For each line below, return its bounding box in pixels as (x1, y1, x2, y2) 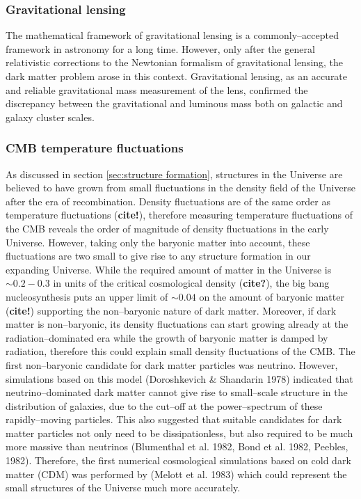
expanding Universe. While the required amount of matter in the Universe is (6, 262, 332, 276)
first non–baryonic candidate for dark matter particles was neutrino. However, (6, 357, 338, 372)
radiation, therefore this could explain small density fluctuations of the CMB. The (6, 344, 355, 358)
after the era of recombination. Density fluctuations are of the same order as (6, 193, 330, 208)
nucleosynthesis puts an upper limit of (6, 289, 168, 303)
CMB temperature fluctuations (6, 139, 184, 157)
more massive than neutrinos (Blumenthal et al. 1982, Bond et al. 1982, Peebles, (6, 439, 348, 454)
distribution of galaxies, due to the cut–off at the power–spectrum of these (6, 398, 323, 413)
